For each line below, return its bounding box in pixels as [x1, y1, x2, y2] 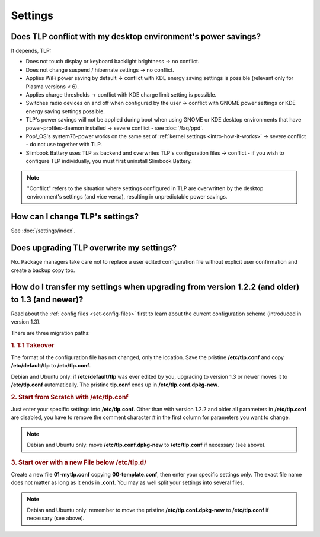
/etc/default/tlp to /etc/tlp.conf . [11, 362, 91, 369]
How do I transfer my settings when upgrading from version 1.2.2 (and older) [11, 282, 300, 292]
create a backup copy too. [11, 267, 75, 274]
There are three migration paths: [11, 329, 90, 336]
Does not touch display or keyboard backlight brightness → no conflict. [25, 58, 200, 65]
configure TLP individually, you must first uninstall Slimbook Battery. [25, 158, 192, 165]
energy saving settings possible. [25, 107, 105, 115]
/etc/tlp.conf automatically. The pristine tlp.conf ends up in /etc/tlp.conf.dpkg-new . [11, 381, 219, 388]
